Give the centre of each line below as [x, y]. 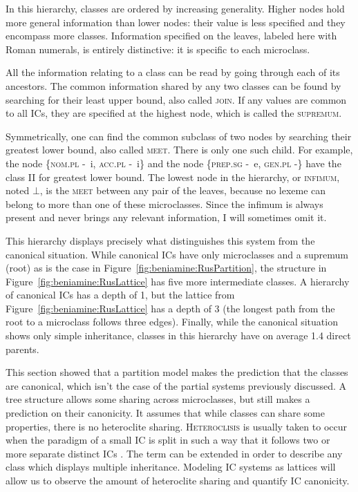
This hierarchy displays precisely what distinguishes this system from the [160, 240]
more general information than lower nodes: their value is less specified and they [176, 22]
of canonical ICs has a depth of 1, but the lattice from [120, 295]
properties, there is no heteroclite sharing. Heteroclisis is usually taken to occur [176, 426]
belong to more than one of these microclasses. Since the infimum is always [164, 204]
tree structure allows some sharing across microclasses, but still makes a [158, 399]
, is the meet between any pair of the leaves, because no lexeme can [183, 190]
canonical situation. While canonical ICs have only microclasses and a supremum [177, 254]
